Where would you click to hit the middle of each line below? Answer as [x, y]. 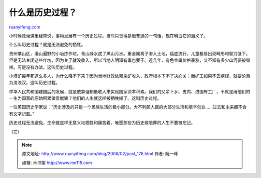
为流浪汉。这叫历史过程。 [34, 82]
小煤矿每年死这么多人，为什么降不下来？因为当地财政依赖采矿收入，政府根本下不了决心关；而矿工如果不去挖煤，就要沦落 [130, 76]
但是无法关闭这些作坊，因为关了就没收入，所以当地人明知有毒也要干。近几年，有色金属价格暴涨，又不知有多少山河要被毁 [130, 60]
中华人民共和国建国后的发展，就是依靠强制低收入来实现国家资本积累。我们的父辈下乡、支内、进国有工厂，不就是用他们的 [130, 91]
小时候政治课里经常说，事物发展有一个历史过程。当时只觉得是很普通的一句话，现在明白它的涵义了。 [108, 36]
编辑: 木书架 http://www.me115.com [57, 163]
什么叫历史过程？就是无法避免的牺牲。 [47, 45]
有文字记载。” [22, 114]
